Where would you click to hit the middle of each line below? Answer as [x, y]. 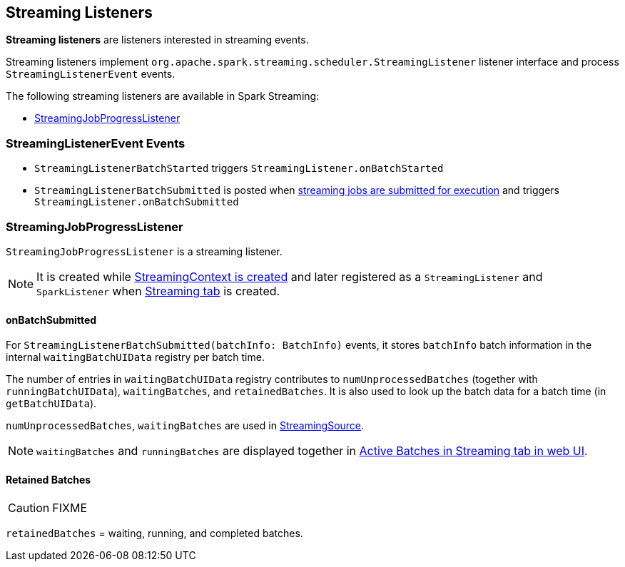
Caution [29, 508]
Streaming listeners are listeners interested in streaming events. [157, 40]
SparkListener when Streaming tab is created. [158, 291]
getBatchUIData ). [51, 404]
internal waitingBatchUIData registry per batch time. [135, 357]
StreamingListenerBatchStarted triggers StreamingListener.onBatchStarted [239, 168]
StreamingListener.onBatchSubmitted [137, 202]
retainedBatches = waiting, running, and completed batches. [154, 533]
